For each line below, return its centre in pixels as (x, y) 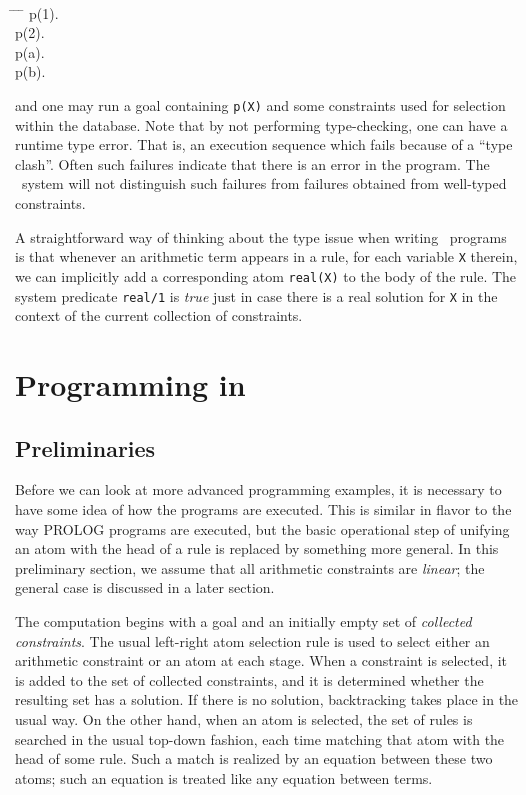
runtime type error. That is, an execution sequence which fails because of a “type (264, 144)
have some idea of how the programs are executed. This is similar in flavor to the (263, 508)
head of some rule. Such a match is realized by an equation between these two (254, 758)
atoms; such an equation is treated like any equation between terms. (224, 777)
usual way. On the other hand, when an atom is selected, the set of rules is (244, 718)
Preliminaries (85, 447)
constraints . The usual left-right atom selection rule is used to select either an (252, 640)
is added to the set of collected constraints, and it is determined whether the (249, 679)
